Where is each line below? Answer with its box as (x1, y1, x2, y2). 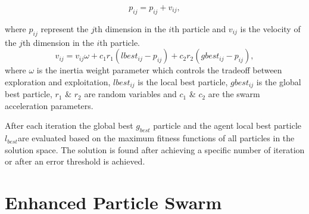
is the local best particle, (138, 75, 228, 88)
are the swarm (208, 88, 260, 100)
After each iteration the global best (5, 119, 133, 132)
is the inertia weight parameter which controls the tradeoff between (36, 64, 282, 76)
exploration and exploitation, (5, 75, 111, 88)
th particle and (171, 22, 226, 35)
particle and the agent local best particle (153, 119, 301, 132)
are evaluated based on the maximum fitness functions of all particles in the (17, 132, 295, 144)
